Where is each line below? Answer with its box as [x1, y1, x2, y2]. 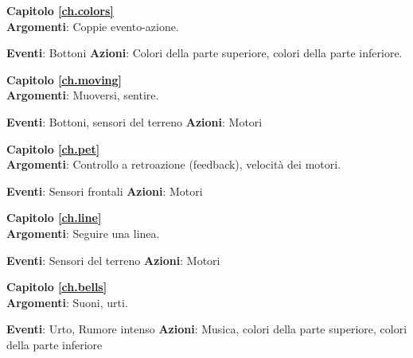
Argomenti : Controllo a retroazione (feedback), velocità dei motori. [6, 156, 341, 173]
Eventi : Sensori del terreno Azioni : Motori [6, 251, 220, 268]
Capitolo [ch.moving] [6, 71, 123, 88]
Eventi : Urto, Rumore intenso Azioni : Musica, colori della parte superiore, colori [6, 321, 407, 337]
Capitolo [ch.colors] [6, 2, 114, 18]
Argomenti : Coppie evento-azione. [6, 18, 179, 34]
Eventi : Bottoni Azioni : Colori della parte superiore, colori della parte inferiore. [6, 45, 403, 61]
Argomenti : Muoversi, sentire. [6, 87, 159, 103]
